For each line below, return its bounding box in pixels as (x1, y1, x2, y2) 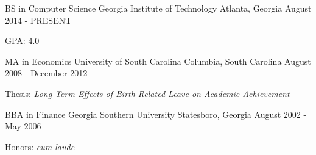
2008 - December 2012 (5, 67, 88, 79)
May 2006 (5, 120, 41, 132)
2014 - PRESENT (5, 13, 72, 26)
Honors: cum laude (5, 140, 75, 153)
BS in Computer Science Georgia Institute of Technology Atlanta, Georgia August (5, 2, 312, 14)
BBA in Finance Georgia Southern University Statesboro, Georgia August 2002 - (5, 107, 307, 120)
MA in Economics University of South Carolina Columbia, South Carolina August (5, 54, 311, 67)
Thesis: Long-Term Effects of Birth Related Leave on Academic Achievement (5, 87, 290, 99)
